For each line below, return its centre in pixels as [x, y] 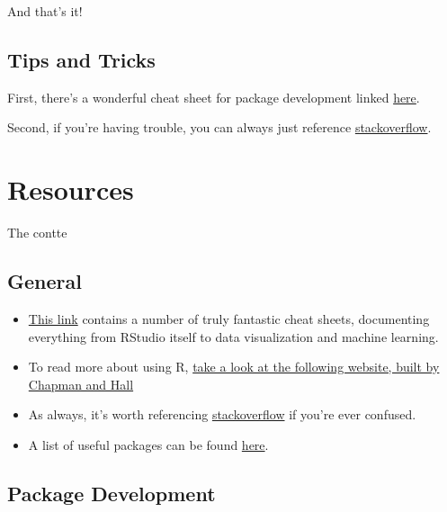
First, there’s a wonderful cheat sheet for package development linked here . [214, 97]
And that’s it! [45, 11]
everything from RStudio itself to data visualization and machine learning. [233, 336]
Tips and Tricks [81, 59]
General [45, 281]
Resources [71, 189]
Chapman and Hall [81, 384]
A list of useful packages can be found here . [148, 444]
